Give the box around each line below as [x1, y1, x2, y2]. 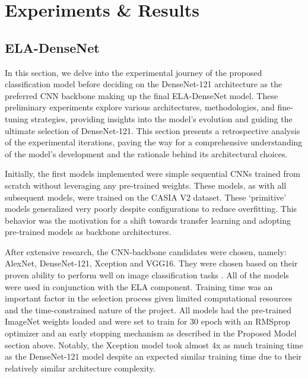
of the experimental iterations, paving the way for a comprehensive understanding [5, 136, 303, 148]
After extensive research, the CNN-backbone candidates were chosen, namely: [5, 245, 287, 258]
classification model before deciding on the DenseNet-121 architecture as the [5, 78, 282, 90]
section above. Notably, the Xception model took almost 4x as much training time [5, 338, 303, 351]
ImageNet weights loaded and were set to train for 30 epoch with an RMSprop [5, 315, 291, 328]
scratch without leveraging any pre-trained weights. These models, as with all [5, 179, 287, 191]
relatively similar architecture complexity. [5, 361, 155, 374]
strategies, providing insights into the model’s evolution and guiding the [31, 112, 293, 125]
